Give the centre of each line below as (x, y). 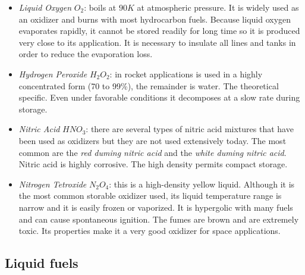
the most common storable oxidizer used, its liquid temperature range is (150, 196)
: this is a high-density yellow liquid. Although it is (202, 184)
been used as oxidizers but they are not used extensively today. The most (152, 140)
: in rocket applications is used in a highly (186, 74)
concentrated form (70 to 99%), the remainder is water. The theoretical (149, 85)
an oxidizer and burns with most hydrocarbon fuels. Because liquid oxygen (155, 19)
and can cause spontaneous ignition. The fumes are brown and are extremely (159, 219)
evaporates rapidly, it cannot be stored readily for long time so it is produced (159, 31)
